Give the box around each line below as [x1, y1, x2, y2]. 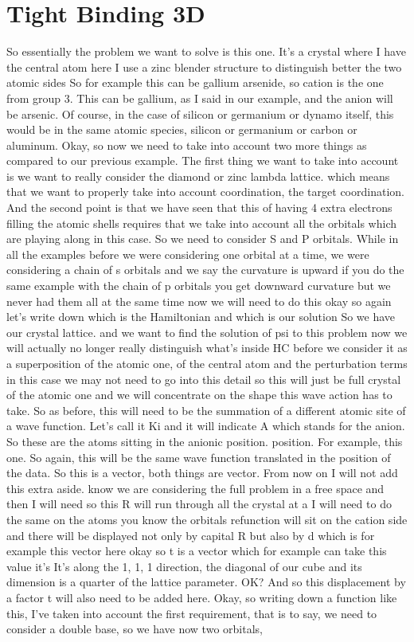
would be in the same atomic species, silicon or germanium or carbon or [6, 121, 357, 138]
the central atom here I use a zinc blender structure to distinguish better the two [6, 58, 402, 75]
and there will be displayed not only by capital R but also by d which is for [6, 527, 375, 543]
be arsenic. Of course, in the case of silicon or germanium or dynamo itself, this [6, 105, 394, 122]
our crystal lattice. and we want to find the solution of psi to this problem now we [6, 323, 408, 340]
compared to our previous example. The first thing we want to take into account [6, 152, 399, 169]
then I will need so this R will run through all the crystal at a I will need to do [6, 495, 392, 512]
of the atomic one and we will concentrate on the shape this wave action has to [6, 386, 393, 403]
